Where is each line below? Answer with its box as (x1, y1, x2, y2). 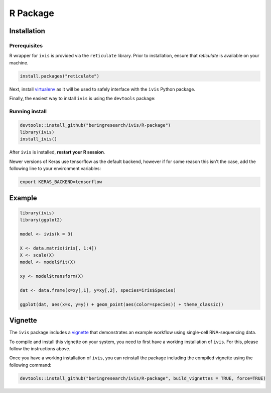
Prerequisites (9, 42, 43, 49)
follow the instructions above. (9, 346, 70, 352)
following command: (9, 362, 52, 368)
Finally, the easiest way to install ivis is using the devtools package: (9, 96, 156, 102)
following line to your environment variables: (9, 166, 101, 172)
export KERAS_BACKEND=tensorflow (20, 179, 102, 185)
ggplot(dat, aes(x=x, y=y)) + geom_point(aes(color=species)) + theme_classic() (20, 301, 224, 307)
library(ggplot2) (20, 217, 63, 223)
